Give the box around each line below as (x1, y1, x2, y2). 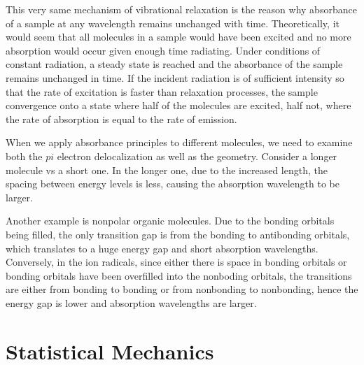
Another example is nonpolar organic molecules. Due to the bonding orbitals (6, 213, 335, 228)
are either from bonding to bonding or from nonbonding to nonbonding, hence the (6, 282, 358, 296)
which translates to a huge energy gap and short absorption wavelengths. (6, 241, 318, 255)
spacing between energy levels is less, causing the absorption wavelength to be (6, 176, 339, 191)
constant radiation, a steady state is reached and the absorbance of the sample (6, 57, 343, 71)
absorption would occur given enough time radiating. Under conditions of (6, 43, 321, 57)
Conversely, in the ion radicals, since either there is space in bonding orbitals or (6, 255, 347, 269)
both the (6, 148, 43, 163)
